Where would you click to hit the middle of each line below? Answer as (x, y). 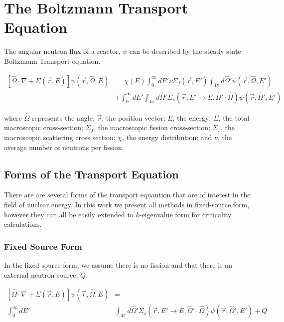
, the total (234, 117)
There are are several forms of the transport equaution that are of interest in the (127, 195)
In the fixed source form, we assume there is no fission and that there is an (118, 264)
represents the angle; (63, 117)
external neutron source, (41, 274)
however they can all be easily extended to (69, 214)
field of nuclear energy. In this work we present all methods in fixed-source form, (127, 204)
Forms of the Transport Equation (91, 174)
